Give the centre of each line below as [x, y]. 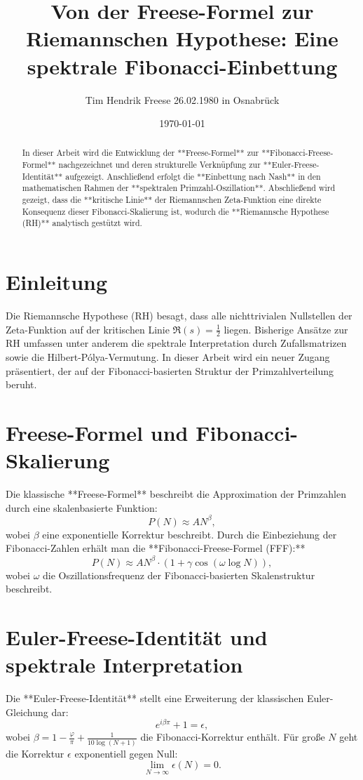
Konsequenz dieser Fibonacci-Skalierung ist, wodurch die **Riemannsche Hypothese [176, 211]
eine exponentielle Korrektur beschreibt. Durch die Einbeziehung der [190, 534]
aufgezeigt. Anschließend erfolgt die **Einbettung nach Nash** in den [193, 176]
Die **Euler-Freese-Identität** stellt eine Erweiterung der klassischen [155, 698]
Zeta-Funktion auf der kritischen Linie [88, 329]
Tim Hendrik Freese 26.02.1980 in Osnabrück [182, 99]
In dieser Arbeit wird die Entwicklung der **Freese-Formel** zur [141, 153]
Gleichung [27, 712]
